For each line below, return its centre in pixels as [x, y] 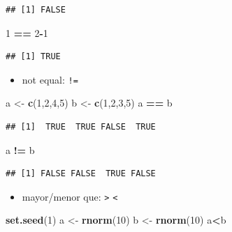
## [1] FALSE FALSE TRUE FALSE [81, 174]
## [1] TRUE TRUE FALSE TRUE [81, 127]
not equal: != [50, 79]
